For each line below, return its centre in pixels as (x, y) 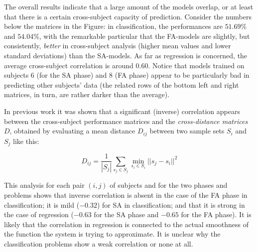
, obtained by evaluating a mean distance (72, 131)
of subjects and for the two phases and (169, 185)
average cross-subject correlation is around (69, 65)
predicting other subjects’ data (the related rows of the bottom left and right (122, 84)
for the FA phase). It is (216, 214)
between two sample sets (187, 131)
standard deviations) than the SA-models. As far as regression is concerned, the (126, 55)
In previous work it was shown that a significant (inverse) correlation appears (122, 111)
